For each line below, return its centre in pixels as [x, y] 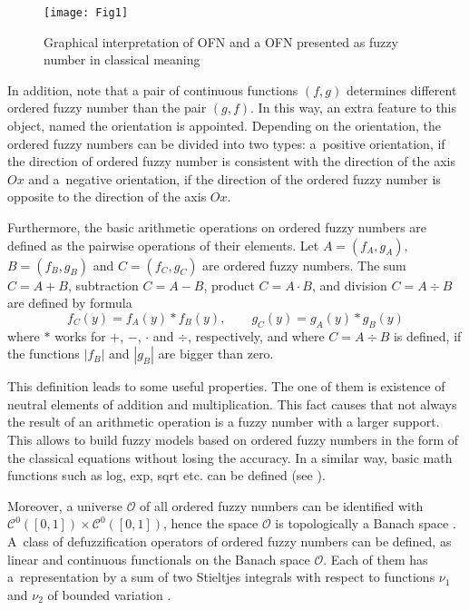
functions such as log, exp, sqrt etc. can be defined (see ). [166, 475]
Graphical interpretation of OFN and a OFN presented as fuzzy [221, 41]
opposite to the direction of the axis [107, 197]
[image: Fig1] [86, 13]
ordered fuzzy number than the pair [107, 108]
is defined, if [427, 335]
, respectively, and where [256, 335]
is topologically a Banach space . [366, 523]
